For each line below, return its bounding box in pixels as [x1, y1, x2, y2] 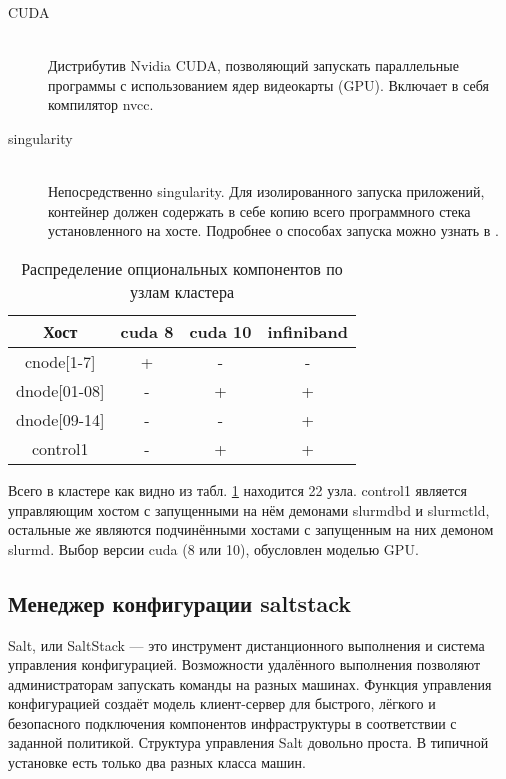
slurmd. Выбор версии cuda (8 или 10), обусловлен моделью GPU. [8, 538, 419, 559]
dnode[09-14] [16, 407, 105, 431]
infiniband [267, 319, 348, 343]
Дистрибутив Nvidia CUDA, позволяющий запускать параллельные [48, 55, 459, 76]
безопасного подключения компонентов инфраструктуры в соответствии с [8, 712, 457, 733]
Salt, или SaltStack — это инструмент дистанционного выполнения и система [8, 634, 485, 655]
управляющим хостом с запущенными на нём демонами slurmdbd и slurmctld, [8, 499, 490, 520]
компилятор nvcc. [48, 94, 154, 115]
